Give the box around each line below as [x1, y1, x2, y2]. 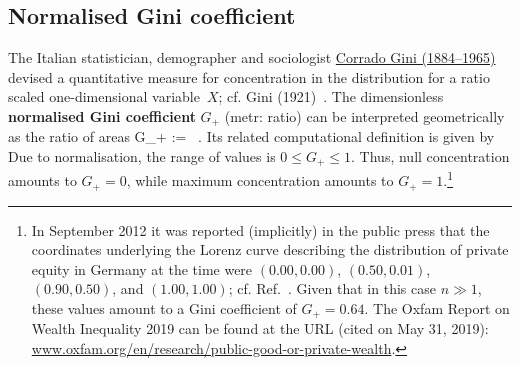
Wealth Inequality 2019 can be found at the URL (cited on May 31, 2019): [31, 318, 489, 339]
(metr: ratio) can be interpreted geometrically [224, 105, 505, 126]
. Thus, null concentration [351, 146, 510, 167]
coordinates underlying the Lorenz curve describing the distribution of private [31, 239, 509, 260]
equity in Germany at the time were [31, 258, 253, 279]
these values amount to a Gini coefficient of [31, 297, 297, 318]
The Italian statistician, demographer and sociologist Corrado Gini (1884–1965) [8, 47, 496, 68]
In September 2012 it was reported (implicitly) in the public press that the [31, 219, 490, 240]
